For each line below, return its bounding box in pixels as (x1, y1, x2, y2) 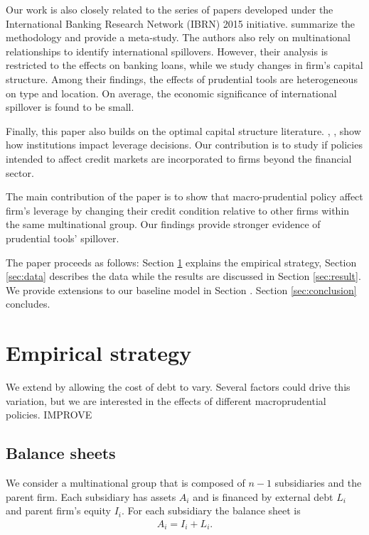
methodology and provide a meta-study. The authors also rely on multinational (6, 30, 351, 45)
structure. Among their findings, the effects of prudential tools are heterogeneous (6, 71, 358, 86)
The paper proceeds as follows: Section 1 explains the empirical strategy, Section (6, 254, 357, 269)
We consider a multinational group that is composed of (6, 475, 245, 490)
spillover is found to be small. (6, 99, 134, 114)
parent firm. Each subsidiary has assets (6, 489, 176, 504)
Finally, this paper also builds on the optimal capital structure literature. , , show (6, 123, 361, 138)
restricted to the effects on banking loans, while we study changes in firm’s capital (6, 58, 363, 72)
